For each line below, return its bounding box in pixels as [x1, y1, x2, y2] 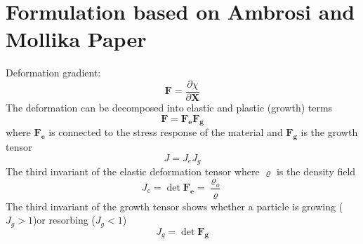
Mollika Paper [6, 25, 147, 53]
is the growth [301, 125, 358, 140]
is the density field [276, 164, 356, 179]
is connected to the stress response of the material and [48, 125, 283, 140]
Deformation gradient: [6, 65, 101, 80]
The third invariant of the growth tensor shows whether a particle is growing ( [6, 198, 343, 213]
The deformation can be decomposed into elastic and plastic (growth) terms [6, 100, 333, 114]
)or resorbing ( [32, 212, 95, 227]
